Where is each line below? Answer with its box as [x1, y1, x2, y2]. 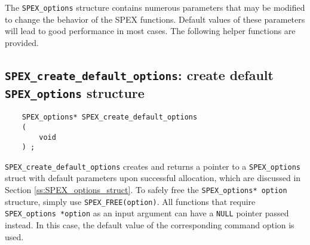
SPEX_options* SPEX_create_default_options [22, 113, 198, 122]
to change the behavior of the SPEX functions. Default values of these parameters [5, 13, 305, 25]
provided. [5, 36, 39, 48]
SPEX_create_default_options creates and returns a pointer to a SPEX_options [5, 160, 300, 172]
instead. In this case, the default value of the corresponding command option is [5, 219, 294, 231]
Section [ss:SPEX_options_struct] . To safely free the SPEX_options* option [5, 183, 287, 196]
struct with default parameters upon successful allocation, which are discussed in [5, 171, 301, 184]
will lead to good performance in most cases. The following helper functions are [5, 24, 296, 37]
